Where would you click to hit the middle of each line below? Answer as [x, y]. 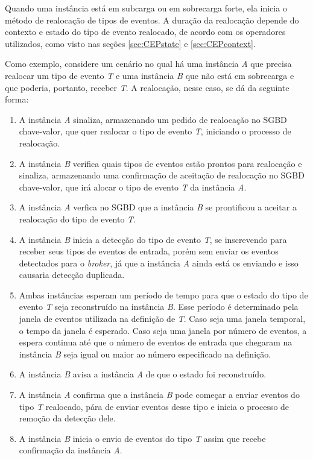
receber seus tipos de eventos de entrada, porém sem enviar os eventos [149, 251]
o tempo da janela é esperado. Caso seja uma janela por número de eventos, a [163, 330]
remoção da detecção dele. [67, 418]
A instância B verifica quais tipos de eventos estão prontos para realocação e [160, 163]
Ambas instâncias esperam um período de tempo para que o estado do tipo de [163, 295]
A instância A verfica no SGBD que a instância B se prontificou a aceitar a [158, 207]
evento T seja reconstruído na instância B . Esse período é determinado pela [159, 307]
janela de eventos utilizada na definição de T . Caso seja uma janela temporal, [162, 319]
